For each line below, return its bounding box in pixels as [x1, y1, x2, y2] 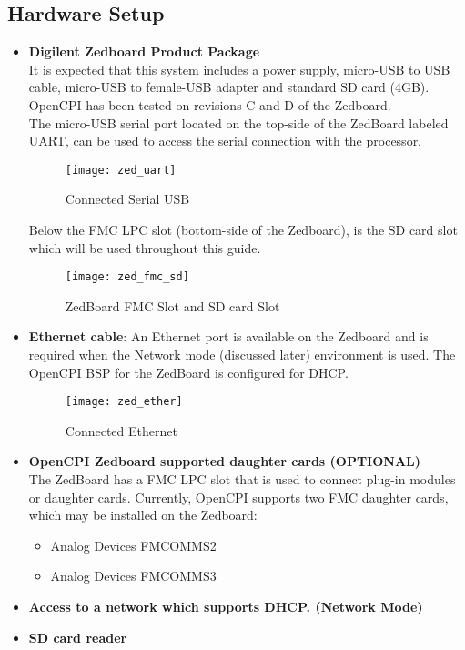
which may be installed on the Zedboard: [28, 505, 258, 524]
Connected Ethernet [65, 421, 177, 440]
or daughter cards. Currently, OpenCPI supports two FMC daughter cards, [28, 487, 449, 506]
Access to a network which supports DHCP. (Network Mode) [28, 597, 423, 616]
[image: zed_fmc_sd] [65, 270, 189, 284]
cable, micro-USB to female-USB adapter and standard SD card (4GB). [28, 77, 430, 96]
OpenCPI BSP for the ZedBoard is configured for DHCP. [28, 362, 349, 381]
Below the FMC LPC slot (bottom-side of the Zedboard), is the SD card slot [28, 220, 458, 239]
